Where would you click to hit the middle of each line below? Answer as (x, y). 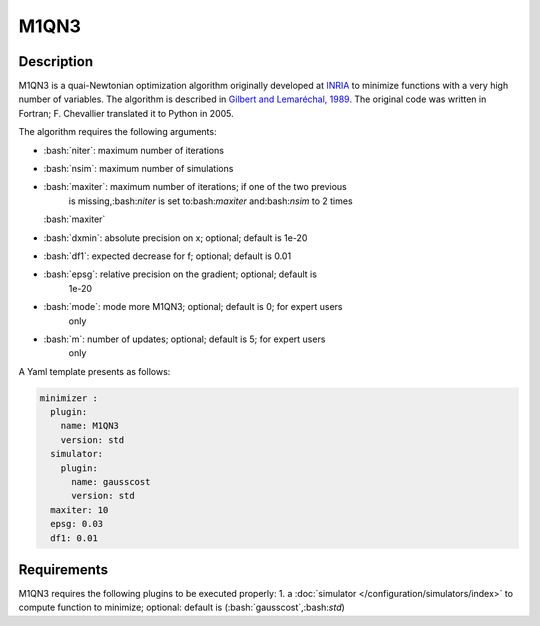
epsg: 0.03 (77, 524)
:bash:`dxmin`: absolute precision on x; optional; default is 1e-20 (175, 237)
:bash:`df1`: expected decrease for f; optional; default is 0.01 (167, 256)
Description (56, 61)
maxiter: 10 (79, 509)
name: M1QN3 (90, 426)
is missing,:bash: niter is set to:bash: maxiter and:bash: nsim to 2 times (211, 201)
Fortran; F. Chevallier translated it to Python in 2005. (126, 113)
